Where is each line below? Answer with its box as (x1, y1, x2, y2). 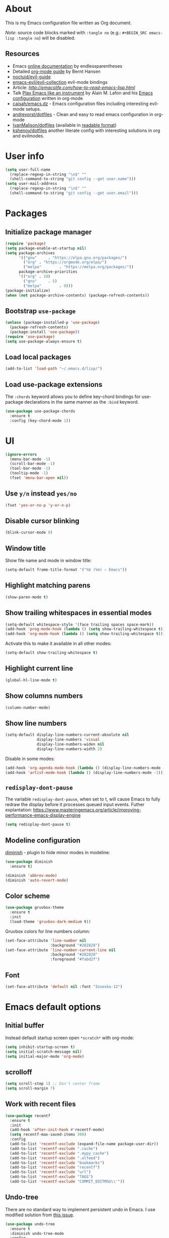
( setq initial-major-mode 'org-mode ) (5, 1054, 84, 1059)
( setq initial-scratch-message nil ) (5, 1049, 82, 1054)
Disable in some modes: (5, 756, 55, 762)
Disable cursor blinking (5, 517, 79, 525)
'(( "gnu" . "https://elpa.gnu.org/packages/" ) (18, 255, 127, 260)
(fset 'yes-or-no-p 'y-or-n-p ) (5, 503, 71, 508)
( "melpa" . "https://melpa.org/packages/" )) (23, 265, 134, 270)
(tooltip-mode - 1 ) (10, 471, 49, 476)
